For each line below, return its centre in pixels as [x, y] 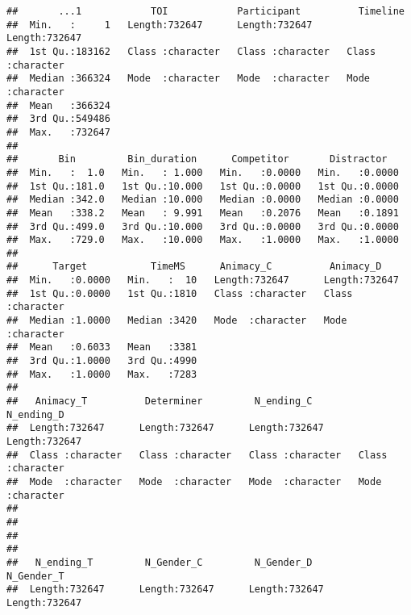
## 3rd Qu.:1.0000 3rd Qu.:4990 [102, 361]
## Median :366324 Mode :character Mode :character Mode [189, 79]
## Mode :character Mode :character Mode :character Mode [194, 481]
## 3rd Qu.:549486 [58, 119]
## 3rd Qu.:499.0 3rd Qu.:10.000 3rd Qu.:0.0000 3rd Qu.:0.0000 [203, 226]
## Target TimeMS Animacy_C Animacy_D [194, 267]
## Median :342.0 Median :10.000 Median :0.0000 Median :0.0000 [203, 200]
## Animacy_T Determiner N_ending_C [160, 402]
